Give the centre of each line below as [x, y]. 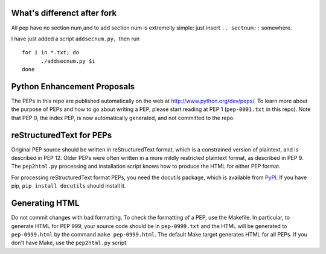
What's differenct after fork [64, 13]
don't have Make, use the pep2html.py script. [69, 243]
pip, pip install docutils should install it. [69, 186]
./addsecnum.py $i [68, 61]
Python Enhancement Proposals [73, 87]
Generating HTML [45, 203]
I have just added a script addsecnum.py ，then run [75, 39]
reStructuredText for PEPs [62, 135]
